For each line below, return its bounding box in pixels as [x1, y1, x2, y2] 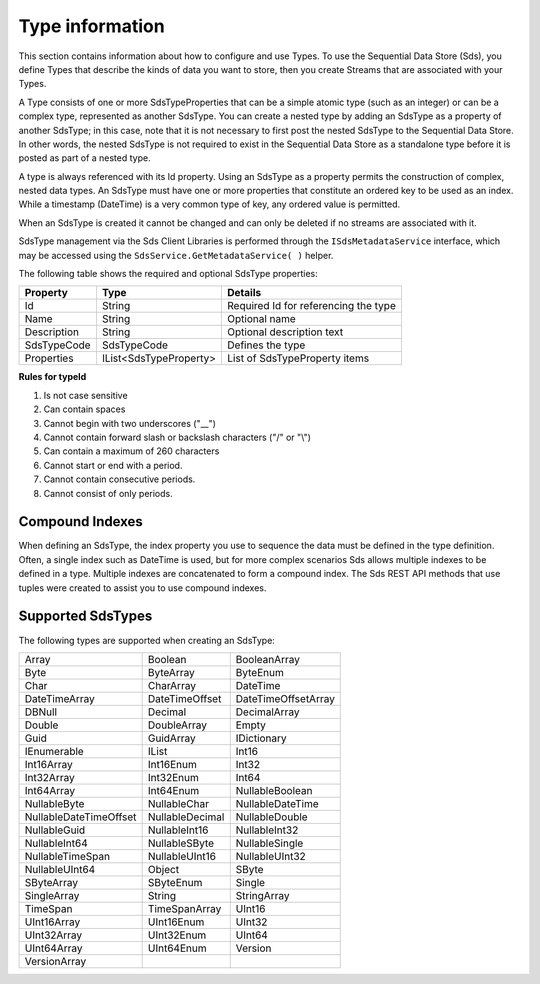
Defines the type [226, 338, 306, 352]
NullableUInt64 [24, 862, 96, 876]
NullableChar [147, 796, 210, 810]
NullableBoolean [235, 783, 313, 797]
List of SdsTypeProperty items [226, 351, 370, 365]
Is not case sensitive [43, 389, 129, 401]
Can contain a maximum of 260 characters [43, 445, 220, 457]
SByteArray [24, 875, 79, 889]
